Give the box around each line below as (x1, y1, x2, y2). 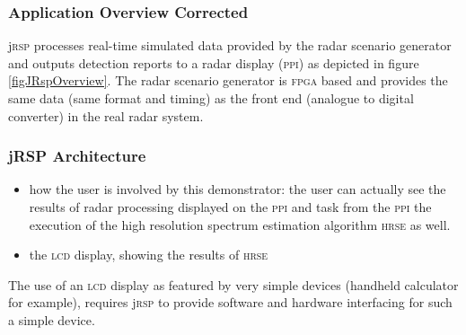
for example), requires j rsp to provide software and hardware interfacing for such (8, 293, 453, 312)
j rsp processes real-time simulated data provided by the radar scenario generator (8, 36, 452, 55)
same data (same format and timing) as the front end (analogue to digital (8, 89, 414, 107)
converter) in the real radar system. (8, 106, 204, 125)
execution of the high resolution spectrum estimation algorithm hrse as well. (29, 215, 451, 234)
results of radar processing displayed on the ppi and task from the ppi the (29, 198, 432, 216)
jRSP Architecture (8, 145, 146, 167)
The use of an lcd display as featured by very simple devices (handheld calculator (8, 275, 459, 294)
